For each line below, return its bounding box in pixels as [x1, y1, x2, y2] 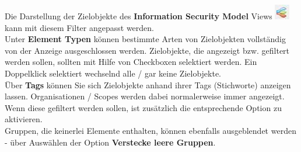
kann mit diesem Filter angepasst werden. [5, 21, 154, 33]
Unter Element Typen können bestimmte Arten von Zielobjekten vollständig [5, 33, 286, 45]
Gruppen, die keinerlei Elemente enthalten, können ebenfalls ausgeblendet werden [5, 124, 296, 136]
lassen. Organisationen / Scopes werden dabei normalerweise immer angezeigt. [5, 90, 285, 102]
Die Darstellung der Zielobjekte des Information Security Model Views [5, 10, 272, 22]
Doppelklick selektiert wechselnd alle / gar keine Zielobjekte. [5, 67, 222, 79]
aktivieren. [5, 113, 43, 125]
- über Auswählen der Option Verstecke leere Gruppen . [5, 136, 216, 148]
